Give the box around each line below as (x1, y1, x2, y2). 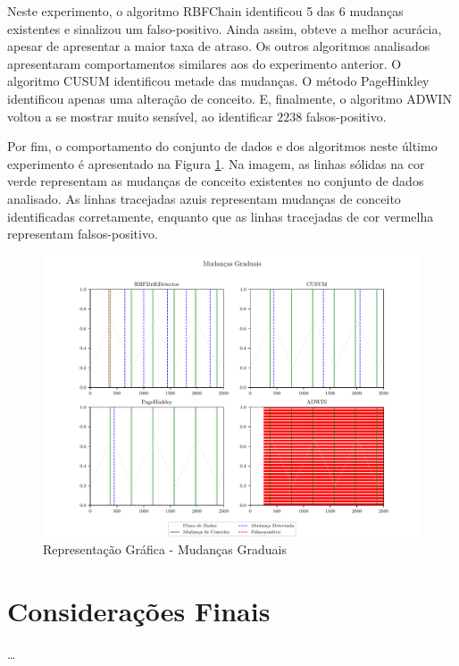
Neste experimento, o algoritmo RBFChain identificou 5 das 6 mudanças (7, 2, 404, 20)
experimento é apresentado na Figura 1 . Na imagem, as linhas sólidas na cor (7, 154, 425, 173)
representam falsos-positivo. (7, 224, 158, 243)
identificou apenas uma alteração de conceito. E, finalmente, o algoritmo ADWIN (7, 89, 452, 107)
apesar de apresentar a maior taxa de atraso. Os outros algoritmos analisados (7, 37, 430, 55)
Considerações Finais (7, 592, 271, 628)
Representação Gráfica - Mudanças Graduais (43, 540, 287, 558)
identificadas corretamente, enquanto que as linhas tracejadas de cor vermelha (7, 207, 434, 225)
